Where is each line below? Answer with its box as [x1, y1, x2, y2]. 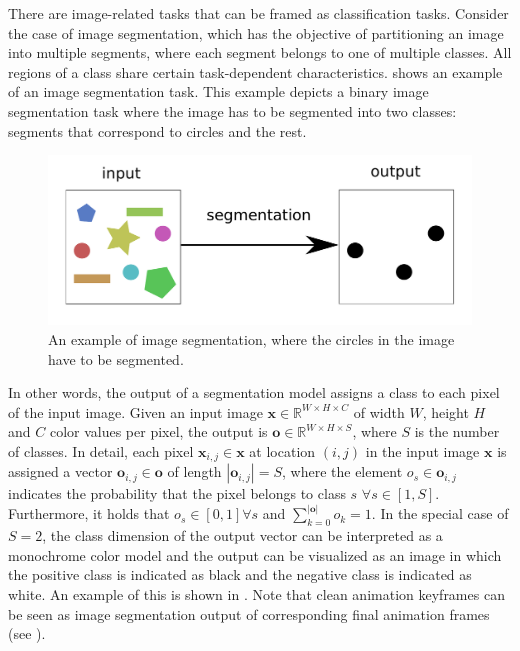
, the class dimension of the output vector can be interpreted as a [42, 525, 443, 546]
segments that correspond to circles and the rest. [8, 120, 307, 141]
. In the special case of [371, 503, 509, 524]
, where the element [282, 461, 403, 482]
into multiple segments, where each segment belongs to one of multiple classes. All [8, 42, 512, 63]
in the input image [365, 440, 480, 461]
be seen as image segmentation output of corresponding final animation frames [8, 603, 490, 624]
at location [249, 440, 316, 461]
